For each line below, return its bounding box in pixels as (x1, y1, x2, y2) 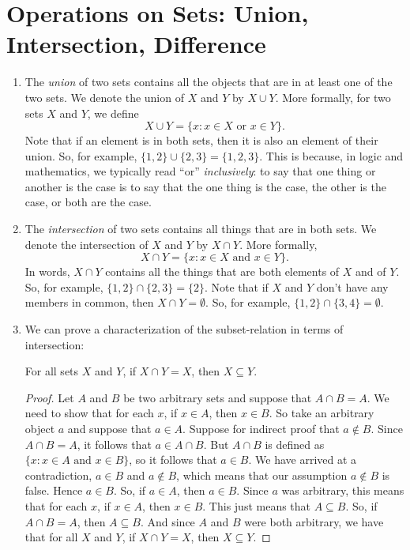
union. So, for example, (24, 147, 137, 164)
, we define (87, 104, 139, 121)
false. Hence (24, 482, 83, 499)
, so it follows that (129, 451, 217, 468)
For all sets (24, 363, 79, 379)
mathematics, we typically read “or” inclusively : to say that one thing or (24, 163, 376, 179)
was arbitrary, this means (281, 482, 404, 499)
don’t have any (316, 278, 389, 295)
